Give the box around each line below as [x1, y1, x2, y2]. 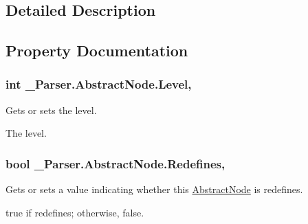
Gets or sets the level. [5, 102, 97, 117]
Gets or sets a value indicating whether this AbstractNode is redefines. [5, 182, 303, 197]
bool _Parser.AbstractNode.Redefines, [5, 155, 225, 172]
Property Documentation [5, 40, 188, 61]
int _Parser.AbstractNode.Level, [5, 76, 192, 93]
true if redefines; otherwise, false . [5, 205, 144, 219]
